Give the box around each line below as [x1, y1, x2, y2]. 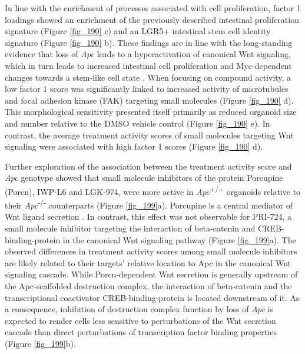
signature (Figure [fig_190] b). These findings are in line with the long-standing [5, 36, 293, 48]
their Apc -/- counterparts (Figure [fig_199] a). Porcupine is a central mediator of [5, 197, 293, 211]
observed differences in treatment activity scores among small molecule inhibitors [5, 245, 297, 257]
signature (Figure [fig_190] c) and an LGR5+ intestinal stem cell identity [5, 25, 271, 37]
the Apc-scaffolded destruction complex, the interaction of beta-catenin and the [5, 279, 292, 292]
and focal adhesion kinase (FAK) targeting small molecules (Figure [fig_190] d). [5, 94, 294, 106]
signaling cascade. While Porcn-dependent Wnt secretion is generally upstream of [5, 268, 298, 280]
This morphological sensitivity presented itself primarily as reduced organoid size [5, 105, 297, 118]
